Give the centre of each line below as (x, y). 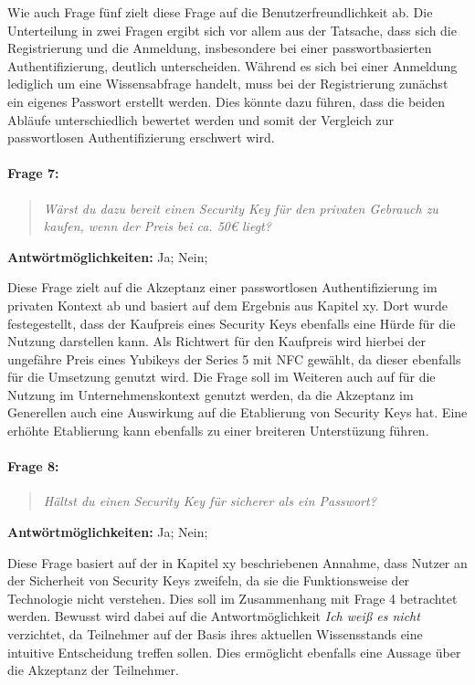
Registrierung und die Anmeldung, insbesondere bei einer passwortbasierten (220, 48)
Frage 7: (33, 173)
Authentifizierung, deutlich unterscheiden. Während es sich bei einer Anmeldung (232, 65)
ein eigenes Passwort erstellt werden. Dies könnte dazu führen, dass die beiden (226, 101)
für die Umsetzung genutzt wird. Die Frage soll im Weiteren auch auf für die (222, 377)
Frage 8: (33, 466)
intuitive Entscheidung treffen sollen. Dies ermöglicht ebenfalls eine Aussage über (234, 652)
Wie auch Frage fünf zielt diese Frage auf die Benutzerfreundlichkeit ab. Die (220, 12)
